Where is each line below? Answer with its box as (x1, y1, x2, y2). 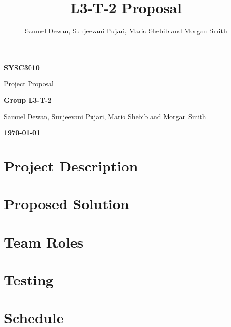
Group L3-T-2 (4, 94, 52, 105)
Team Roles (4, 232, 84, 251)
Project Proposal (4, 78, 54, 89)
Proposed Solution (4, 194, 129, 214)
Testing (4, 270, 54, 289)
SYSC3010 (4, 62, 40, 72)
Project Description (4, 156, 138, 175)
